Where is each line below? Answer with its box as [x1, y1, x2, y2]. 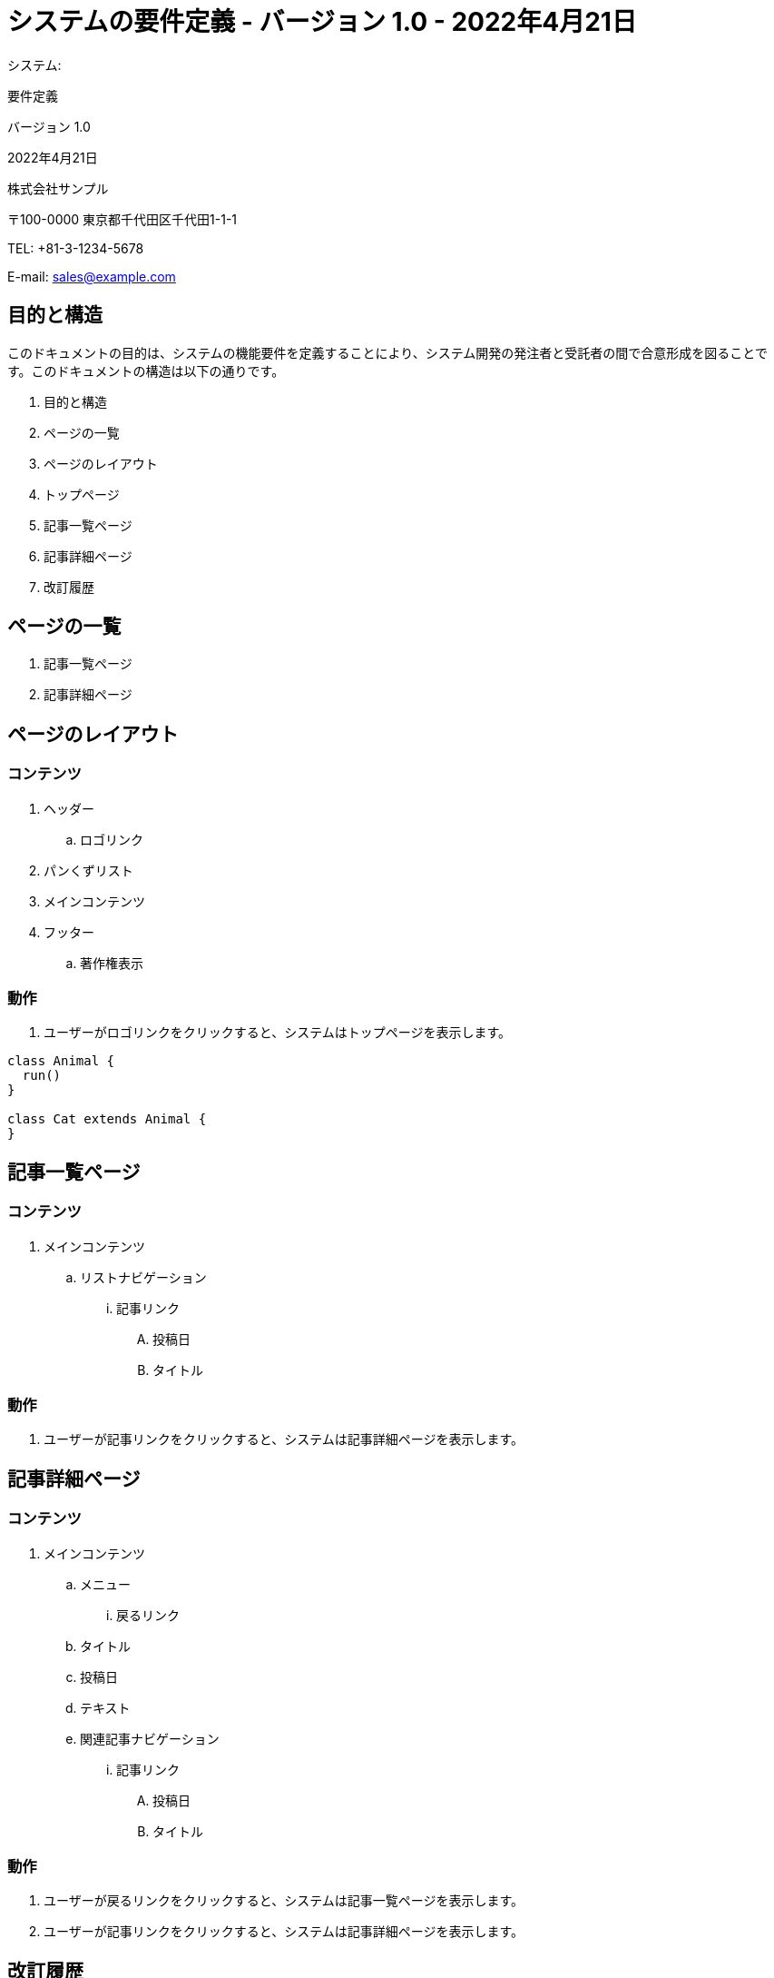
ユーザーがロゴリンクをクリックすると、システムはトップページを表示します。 [44, 1024, 512, 1041]
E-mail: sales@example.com [7, 268, 176, 284]
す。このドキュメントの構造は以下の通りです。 [7, 362, 285, 379]
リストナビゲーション [80, 1269, 207, 1285]
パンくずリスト [44, 862, 133, 878]
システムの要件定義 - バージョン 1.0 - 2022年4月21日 [7, 6, 637, 37]
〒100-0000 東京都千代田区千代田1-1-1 [7, 211, 238, 227]
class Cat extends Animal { [7, 1112, 207, 1127]
